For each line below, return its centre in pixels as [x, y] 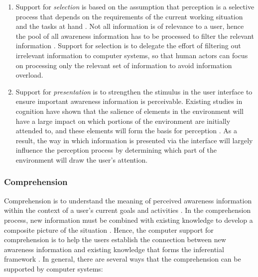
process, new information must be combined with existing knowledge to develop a [129, 220]
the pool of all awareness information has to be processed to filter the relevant [135, 36]
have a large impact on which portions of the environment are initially [123, 121]
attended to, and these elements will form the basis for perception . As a [126, 131]
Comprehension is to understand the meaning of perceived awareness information [128, 200]
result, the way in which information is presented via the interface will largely [134, 140]
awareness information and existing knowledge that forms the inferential [114, 249]
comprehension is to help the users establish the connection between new [115, 239]
